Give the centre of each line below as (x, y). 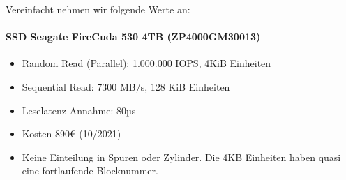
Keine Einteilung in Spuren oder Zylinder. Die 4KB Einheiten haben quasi (181, 157)
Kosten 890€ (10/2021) (72, 134)
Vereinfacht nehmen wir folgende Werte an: (98, 9)
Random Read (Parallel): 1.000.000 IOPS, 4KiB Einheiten (146, 63)
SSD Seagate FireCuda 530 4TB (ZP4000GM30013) (133, 37)
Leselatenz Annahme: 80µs (79, 110)
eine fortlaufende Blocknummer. (90, 171)
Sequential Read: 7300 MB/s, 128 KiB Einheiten (126, 86)
